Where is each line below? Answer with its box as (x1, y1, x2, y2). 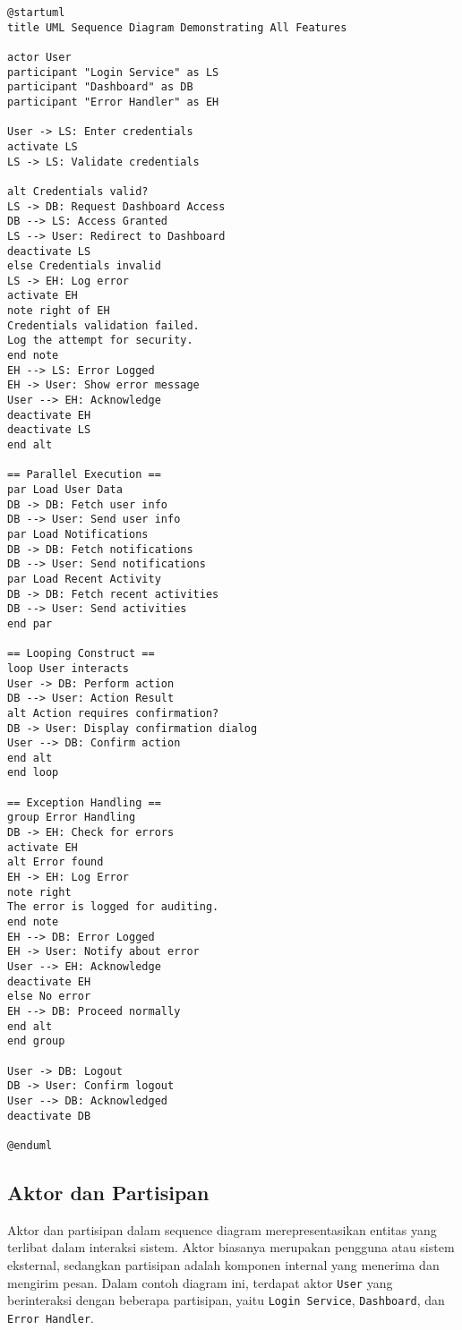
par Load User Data (7, 483, 123, 496)
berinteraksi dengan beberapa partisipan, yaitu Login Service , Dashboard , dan (7, 1291, 445, 1309)
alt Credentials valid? (7, 184, 149, 198)
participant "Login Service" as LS (7, 65, 219, 79)
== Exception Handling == (7, 796, 161, 809)
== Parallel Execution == (7, 468, 161, 482)
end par (7, 617, 53, 630)
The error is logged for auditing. (7, 900, 219, 914)
